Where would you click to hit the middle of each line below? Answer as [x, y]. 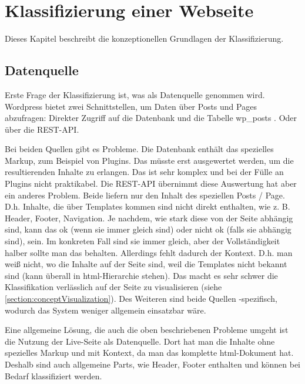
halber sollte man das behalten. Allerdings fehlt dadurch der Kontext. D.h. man [149, 252]
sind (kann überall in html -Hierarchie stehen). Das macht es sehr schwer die [141, 275]
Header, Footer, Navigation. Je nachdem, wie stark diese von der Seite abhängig [149, 218]
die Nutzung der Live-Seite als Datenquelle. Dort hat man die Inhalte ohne [140, 341]
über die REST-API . [42, 129]
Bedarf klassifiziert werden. [53, 375]
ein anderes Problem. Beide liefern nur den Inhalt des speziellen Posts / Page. [145, 195]
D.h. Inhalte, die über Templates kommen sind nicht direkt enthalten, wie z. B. [148, 206]
